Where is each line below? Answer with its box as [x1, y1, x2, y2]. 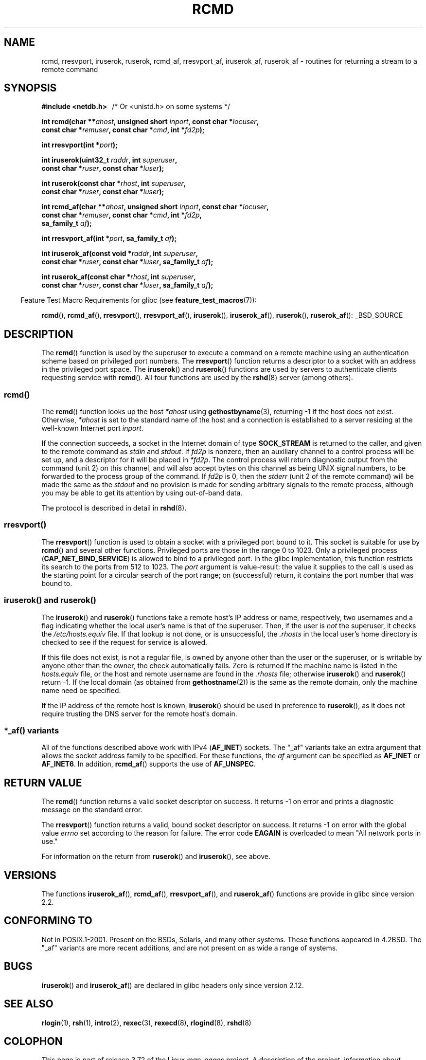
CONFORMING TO [4, 914, 92, 927]
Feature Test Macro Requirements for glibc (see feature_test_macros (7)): [20, 296, 257, 305]
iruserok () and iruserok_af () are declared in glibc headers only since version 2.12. [41, 981, 304, 989]
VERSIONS [4, 869, 56, 881]
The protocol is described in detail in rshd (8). [41, 504, 187, 512]
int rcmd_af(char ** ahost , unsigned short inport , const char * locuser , [41, 202, 269, 211]
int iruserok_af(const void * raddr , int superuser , [41, 249, 198, 258]
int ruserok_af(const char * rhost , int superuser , [41, 273, 196, 281]
